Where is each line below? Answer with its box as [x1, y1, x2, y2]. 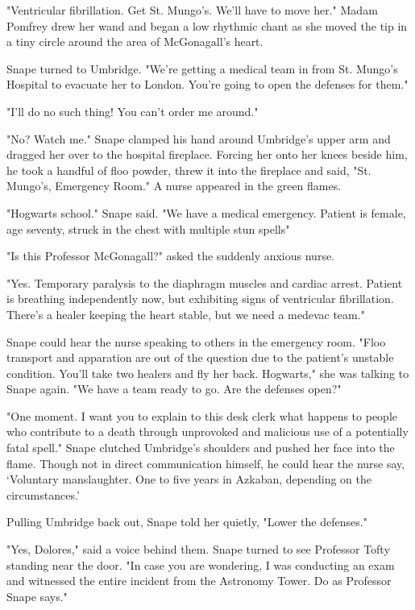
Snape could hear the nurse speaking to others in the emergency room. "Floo [6, 333, 386, 350]
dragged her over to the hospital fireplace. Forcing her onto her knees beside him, [6, 146, 408, 163]
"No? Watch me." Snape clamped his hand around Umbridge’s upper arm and [6, 130, 391, 147]
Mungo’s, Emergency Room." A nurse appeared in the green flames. [6, 177, 342, 194]
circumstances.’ [6, 486, 80, 503]
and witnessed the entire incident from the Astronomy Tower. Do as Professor [6, 572, 392, 589]
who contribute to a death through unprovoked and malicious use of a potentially [6, 423, 409, 440]
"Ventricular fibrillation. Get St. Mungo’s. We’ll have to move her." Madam [6, 2, 378, 18]
